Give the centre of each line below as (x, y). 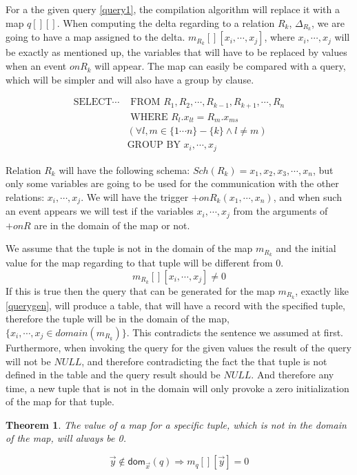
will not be (28, 361)
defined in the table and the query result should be (113, 375)
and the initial (306, 248)
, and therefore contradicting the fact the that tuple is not (204, 361)
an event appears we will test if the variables (100, 211)
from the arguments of (280, 211)
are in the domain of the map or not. (112, 225)
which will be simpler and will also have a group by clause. (130, 79)
